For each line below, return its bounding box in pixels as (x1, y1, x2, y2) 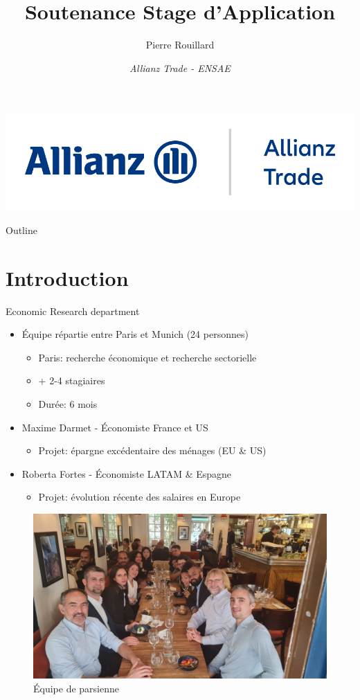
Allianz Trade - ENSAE (129, 60, 231, 75)
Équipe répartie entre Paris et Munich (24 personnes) (21, 327, 249, 341)
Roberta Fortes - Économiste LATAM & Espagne (21, 466, 232, 481)
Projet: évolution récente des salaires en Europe (38, 490, 241, 504)
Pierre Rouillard (145, 37, 215, 52)
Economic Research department (6, 303, 140, 318)
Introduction (6, 263, 129, 291)
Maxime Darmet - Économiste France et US (21, 420, 208, 434)
